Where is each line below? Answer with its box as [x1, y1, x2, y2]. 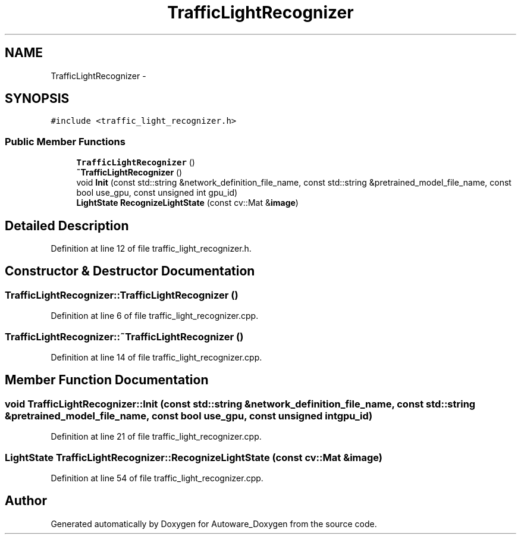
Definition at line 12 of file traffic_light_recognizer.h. [51, 243, 252, 254]
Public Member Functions [5, 135, 125, 148]
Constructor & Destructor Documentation [5, 264, 255, 279]
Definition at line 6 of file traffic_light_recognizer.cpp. [51, 311, 259, 321]
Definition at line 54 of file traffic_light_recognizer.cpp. [51, 472, 263, 483]
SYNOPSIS [5, 91, 70, 106]
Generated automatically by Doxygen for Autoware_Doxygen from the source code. [51, 518, 377, 529]
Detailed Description [5, 218, 129, 233]
